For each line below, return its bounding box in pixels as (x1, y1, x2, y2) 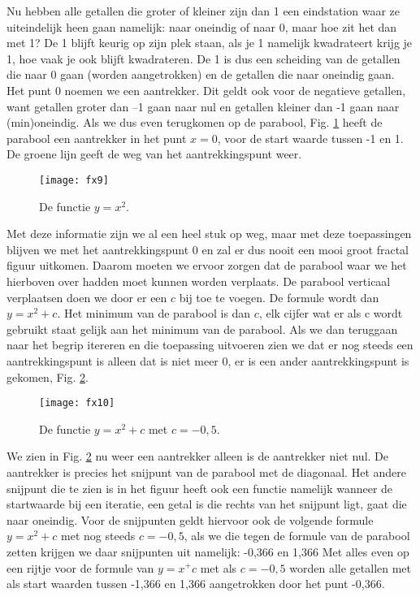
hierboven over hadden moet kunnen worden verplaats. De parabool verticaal (6, 272, 391, 289)
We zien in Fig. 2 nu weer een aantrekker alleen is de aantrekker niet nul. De (6, 448, 389, 465)
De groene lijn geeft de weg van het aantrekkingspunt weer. (6, 145, 302, 162)
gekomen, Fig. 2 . (6, 368, 89, 385)
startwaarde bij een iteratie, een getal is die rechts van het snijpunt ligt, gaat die (6, 495, 407, 513)
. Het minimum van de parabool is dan (57, 305, 251, 322)
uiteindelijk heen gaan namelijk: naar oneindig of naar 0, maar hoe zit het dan (6, 18, 397, 35)
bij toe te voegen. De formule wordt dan (179, 288, 379, 305)
